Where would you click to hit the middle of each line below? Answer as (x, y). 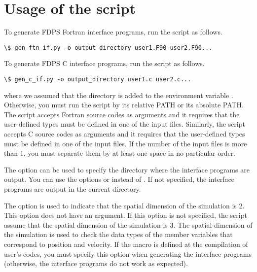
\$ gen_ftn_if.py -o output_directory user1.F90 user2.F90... (108, 48)
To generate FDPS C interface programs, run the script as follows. (104, 63)
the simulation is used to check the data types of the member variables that (118, 234)
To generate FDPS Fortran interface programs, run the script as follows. (113, 32)
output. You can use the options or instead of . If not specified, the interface (119, 179)
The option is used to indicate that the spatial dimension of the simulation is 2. (124, 205)
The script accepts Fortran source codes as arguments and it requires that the (122, 114)
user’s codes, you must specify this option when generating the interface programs (128, 254)
